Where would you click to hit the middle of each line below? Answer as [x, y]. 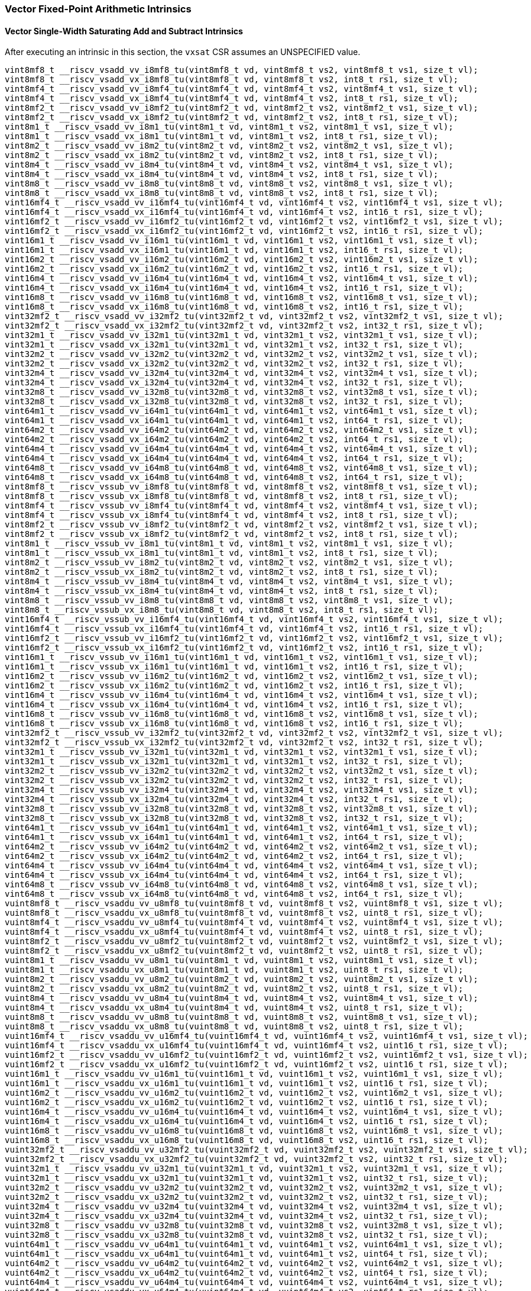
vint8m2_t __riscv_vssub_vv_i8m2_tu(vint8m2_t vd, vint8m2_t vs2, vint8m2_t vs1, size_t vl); [229, 563]
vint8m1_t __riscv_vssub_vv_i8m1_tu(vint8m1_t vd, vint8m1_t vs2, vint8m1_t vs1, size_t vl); [229, 544]
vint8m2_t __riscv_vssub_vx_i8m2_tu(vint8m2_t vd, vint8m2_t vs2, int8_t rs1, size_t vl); [222, 572]
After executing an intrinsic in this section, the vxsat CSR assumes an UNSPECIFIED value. [183, 52]
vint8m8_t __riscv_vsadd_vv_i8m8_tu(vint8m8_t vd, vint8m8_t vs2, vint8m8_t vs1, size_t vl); [229, 184]
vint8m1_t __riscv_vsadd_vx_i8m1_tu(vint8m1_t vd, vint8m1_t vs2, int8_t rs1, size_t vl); [222, 136]
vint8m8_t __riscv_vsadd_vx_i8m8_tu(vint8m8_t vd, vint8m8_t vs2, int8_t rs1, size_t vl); [222, 193]
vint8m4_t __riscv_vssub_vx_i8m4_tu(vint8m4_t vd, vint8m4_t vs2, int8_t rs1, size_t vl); [222, 591]
